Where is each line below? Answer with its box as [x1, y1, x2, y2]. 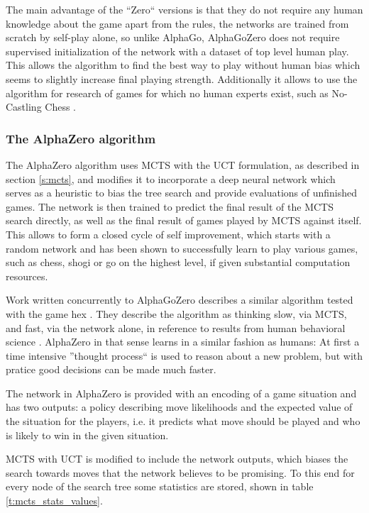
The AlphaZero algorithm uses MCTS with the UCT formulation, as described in [6, 157, 360, 172]
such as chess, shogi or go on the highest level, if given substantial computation [6, 255, 351, 270]
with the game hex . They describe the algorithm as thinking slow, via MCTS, [6, 306, 347, 321]
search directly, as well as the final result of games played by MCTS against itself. [6, 213, 362, 228]
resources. [6, 268, 48, 283]
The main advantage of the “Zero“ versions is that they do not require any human [6, 2, 363, 16]
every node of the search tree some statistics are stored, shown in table [6, 479, 314, 494]
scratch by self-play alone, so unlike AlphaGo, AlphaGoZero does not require [6, 30, 340, 45]
